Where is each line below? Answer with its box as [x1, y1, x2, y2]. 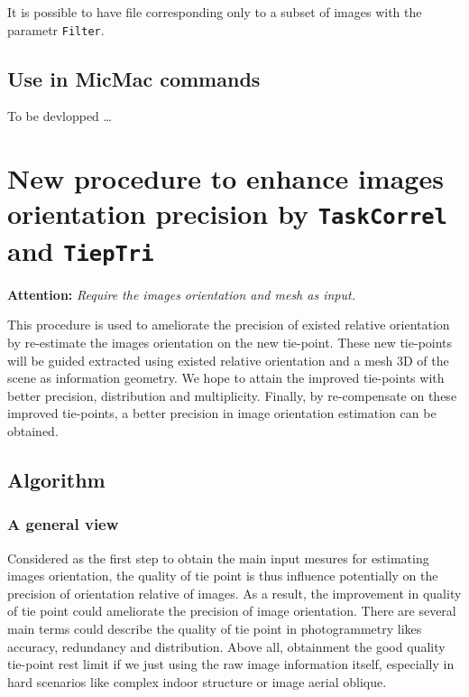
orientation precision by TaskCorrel [7, 195, 447, 232]
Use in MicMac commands [7, 64, 261, 92]
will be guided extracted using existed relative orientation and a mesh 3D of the [7, 350, 449, 369]
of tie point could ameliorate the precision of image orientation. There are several [7, 601, 456, 620]
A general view [7, 513, 119, 535]
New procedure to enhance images [7, 160, 444, 197]
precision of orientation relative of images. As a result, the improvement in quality [7, 583, 462, 602]
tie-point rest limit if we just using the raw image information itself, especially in [7, 655, 455, 674]
